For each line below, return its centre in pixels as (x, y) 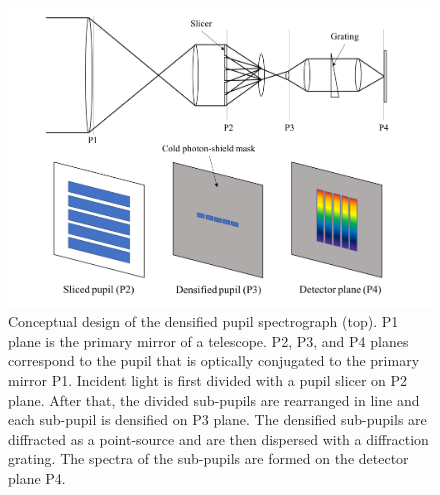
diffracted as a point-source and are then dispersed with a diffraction (218, 438)
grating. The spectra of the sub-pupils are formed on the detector (208, 458)
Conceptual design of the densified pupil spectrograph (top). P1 (203, 321)
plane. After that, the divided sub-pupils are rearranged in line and (214, 399)
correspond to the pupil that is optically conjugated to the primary (214, 360)
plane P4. (37, 478)
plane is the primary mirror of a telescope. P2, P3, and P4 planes (208, 340)
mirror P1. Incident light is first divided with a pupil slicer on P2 (208, 380)
